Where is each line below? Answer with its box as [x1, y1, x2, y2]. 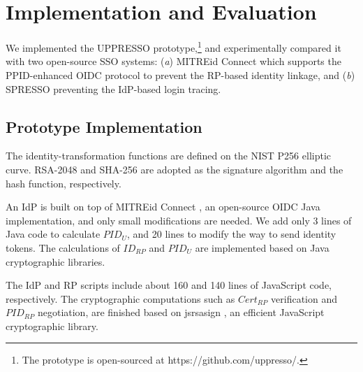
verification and [271, 291, 337, 306]
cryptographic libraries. [6, 254, 105, 269]
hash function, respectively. [6, 176, 121, 190]
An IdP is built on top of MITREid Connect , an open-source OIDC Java [6, 199, 320, 214]
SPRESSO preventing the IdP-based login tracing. [6, 81, 221, 96]
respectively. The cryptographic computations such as [6, 291, 235, 306]
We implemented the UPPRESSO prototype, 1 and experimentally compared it [6, 38, 341, 55]
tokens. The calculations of [6, 240, 120, 255]
